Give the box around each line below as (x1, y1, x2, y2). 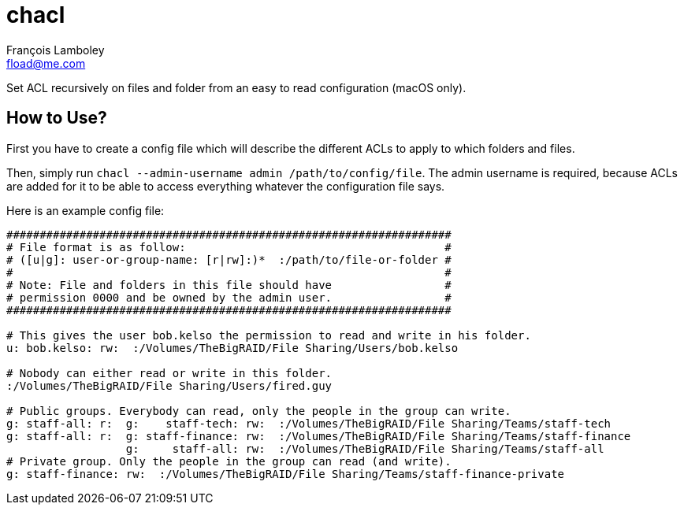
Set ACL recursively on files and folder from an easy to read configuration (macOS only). (6, 80, 467, 94)
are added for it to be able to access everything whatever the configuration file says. (6, 179, 445, 193)
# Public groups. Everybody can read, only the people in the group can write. (6, 404, 511, 417)
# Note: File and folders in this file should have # (6, 278, 452, 291)
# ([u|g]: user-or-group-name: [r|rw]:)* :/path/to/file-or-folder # (6, 253, 452, 266)
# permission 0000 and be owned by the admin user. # (6, 291, 452, 304)
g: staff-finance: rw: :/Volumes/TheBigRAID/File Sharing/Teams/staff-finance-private (6, 467, 565, 480)
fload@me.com (6, 56, 86, 70)
